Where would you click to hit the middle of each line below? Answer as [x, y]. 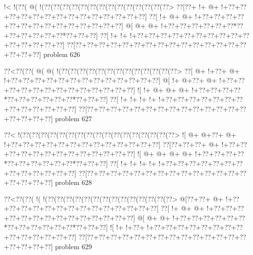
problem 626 [62, 54]
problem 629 [73, 246]
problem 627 [73, 118]
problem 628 [73, 182]
